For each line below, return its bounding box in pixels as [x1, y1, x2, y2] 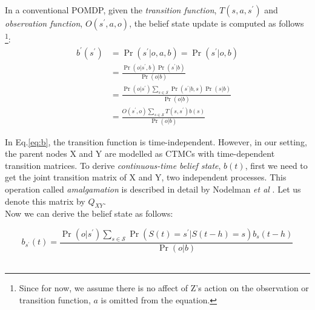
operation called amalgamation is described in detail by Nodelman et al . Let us [5, 182, 301, 195]
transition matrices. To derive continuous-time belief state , [5, 159, 221, 171]
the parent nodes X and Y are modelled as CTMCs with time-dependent [5, 147, 275, 160]
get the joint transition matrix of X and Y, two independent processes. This [5, 171, 287, 183]
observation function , [5, 17, 83, 29]
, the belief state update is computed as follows [129, 17, 304, 29]
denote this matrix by [5, 194, 85, 207]
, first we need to [245, 159, 308, 171]
